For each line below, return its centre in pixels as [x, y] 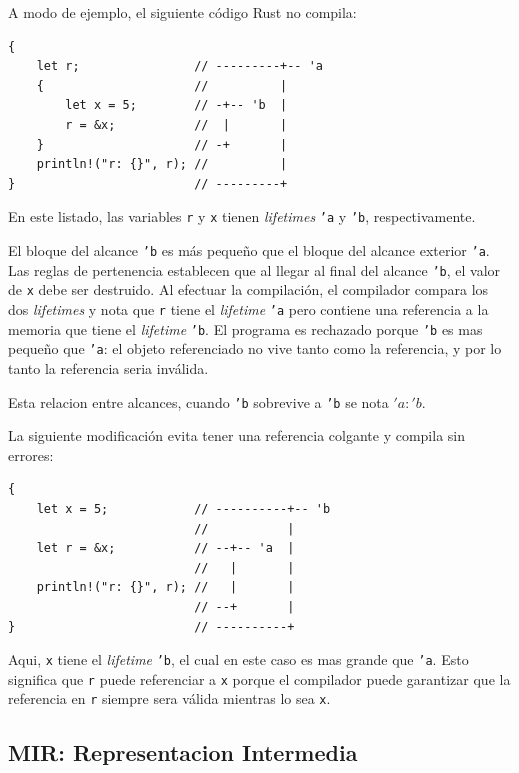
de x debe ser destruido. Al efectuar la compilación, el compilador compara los [248, 289]
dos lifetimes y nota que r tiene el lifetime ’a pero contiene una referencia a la [248, 308]
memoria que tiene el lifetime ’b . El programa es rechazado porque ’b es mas [245, 328]
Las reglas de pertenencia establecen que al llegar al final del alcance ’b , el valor [254, 269]
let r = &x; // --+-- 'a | [165, 548]
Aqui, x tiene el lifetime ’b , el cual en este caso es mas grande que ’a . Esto [238, 659]
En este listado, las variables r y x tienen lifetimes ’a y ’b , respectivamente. [242, 216]
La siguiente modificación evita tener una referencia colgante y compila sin [237, 435]
